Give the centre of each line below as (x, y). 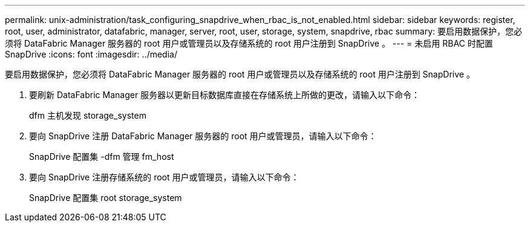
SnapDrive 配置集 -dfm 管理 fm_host (102, 156)
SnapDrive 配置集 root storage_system (106, 198)
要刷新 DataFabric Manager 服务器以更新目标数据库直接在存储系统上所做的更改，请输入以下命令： (225, 95)
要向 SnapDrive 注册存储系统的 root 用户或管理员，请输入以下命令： (164, 177)
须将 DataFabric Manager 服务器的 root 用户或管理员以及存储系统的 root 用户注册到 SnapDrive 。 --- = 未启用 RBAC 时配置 (249, 43)
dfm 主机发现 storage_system (88, 115)
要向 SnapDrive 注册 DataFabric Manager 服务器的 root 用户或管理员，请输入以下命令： (203, 136)
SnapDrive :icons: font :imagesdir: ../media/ (91, 54)
